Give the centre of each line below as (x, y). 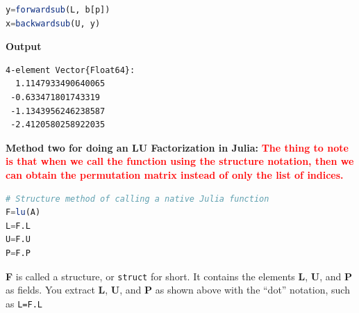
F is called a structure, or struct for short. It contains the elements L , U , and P (179, 276)
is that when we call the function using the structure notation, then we (180, 161)
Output (24, 46)
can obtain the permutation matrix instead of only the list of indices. (175, 174)
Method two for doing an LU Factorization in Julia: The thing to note (177, 147)
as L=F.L (24, 303)
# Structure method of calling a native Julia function (137, 199)
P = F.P (18, 253)
